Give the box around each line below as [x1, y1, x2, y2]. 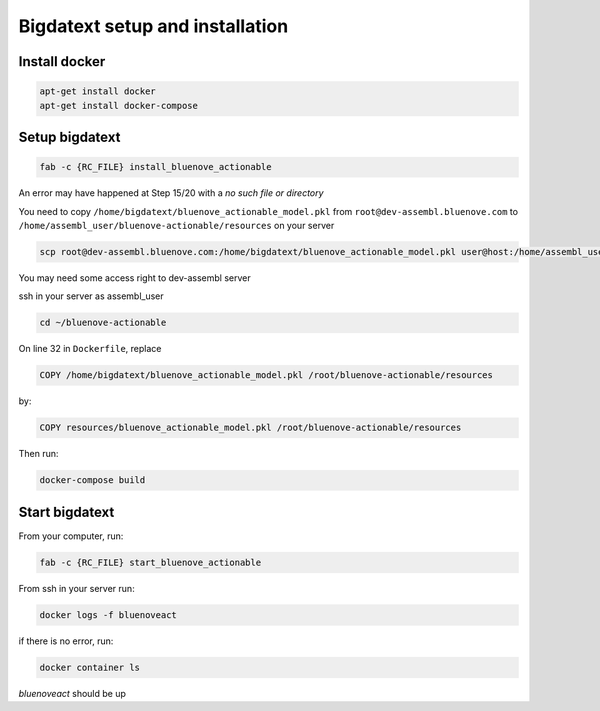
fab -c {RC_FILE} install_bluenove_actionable [39, 161, 272, 173]
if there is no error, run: [18, 635, 114, 647]
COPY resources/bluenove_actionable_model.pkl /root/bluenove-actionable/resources [39, 422, 462, 434]
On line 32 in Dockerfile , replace [18, 343, 162, 355]
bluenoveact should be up [18, 687, 127, 699]
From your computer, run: [18, 530, 124, 542]
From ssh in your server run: [18, 582, 135, 594]
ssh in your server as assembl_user [18, 290, 164, 302]
